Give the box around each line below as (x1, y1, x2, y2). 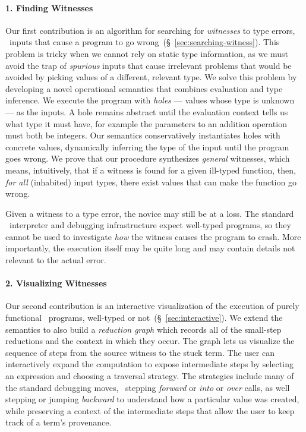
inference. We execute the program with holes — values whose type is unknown (5, 94, 295, 106)
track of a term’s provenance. (5, 416, 112, 428)
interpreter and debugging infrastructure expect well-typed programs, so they (9, 219, 291, 231)
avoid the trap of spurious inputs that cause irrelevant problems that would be (5, 59, 292, 71)
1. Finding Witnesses (5, 1, 93, 14)
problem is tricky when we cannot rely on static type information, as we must (5, 47, 289, 59)
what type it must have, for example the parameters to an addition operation (5, 117, 287, 130)
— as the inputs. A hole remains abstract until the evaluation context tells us (5, 105, 288, 118)
